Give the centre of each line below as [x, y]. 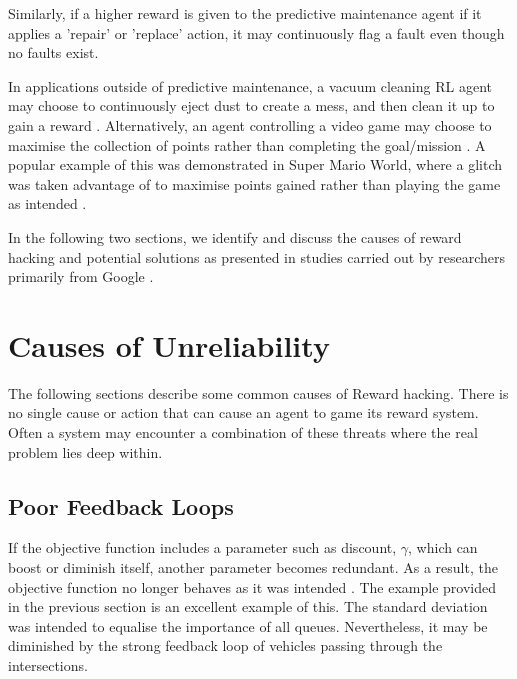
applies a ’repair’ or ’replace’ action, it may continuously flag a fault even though [256, 32]
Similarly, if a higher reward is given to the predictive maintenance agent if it [245, 13]
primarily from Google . [81, 276]
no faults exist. [53, 52]
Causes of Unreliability [169, 344]
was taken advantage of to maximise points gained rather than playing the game [254, 183]
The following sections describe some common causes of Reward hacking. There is [258, 392]
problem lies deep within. [85, 451]
